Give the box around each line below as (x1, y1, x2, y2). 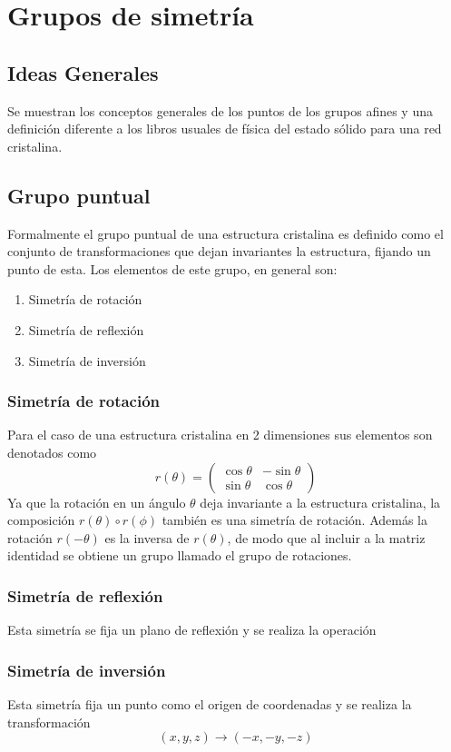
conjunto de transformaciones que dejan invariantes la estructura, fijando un (7, 242, 431, 261)
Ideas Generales (7, 58, 159, 86)
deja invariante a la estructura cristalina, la (200, 492, 441, 511)
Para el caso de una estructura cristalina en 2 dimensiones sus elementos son (7, 425, 433, 444)
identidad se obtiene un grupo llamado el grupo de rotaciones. (7, 546, 352, 565)
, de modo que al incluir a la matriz (227, 528, 426, 547)
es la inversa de (104, 528, 190, 547)
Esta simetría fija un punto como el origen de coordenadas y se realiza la (7, 694, 412, 713)
